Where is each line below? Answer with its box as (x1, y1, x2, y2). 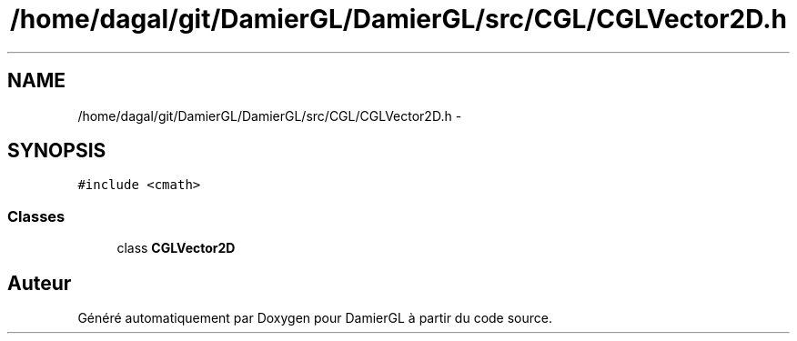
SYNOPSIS (7, 139, 106, 163)
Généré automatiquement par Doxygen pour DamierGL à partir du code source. (77, 310, 553, 326)
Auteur (7, 271, 72, 295)
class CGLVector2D (116, 240, 236, 256)
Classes (7, 206, 66, 226)
